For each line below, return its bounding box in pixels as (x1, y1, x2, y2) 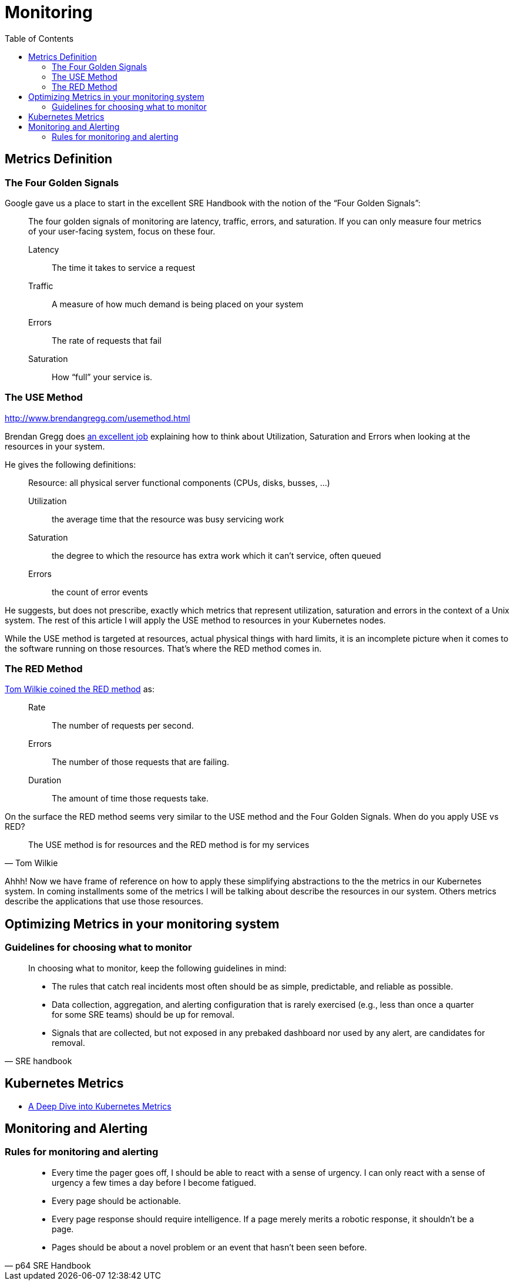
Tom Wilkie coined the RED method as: (5, 684, 154, 695)
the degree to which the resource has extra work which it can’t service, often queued (52, 550, 381, 561)
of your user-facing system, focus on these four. (28, 226, 216, 236)
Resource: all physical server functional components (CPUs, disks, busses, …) (28, 477, 330, 488)
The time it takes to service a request (52, 262, 196, 273)
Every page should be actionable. (52, 1195, 182, 1206)
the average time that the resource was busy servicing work (52, 514, 284, 524)
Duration (28, 775, 62, 786)
